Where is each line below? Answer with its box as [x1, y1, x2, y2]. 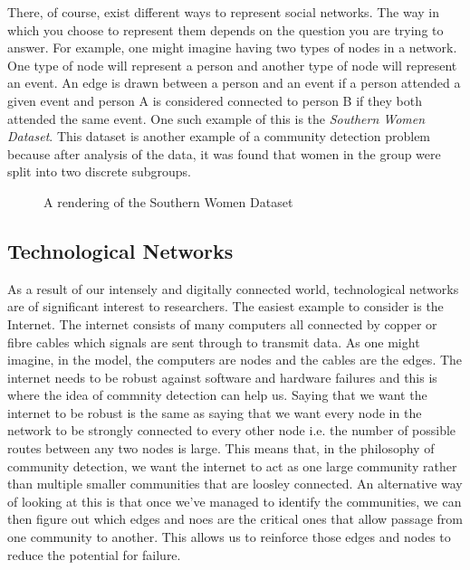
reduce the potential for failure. [7, 545, 181, 564]
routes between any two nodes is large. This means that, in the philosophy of [7, 439, 435, 458]
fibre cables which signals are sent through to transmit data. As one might [7, 332, 420, 351]
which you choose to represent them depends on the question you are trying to [7, 20, 444, 39]
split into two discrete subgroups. [7, 162, 191, 181]
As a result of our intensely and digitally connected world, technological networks [7, 279, 459, 298]
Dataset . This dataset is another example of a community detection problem [7, 127, 431, 146]
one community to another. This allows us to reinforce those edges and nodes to [7, 527, 451, 546]
